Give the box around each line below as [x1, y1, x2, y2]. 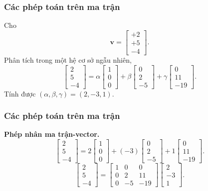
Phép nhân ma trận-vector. [4, 129, 100, 139]
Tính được [4, 88, 36, 98]
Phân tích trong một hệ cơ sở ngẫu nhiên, [4, 54, 132, 65]
